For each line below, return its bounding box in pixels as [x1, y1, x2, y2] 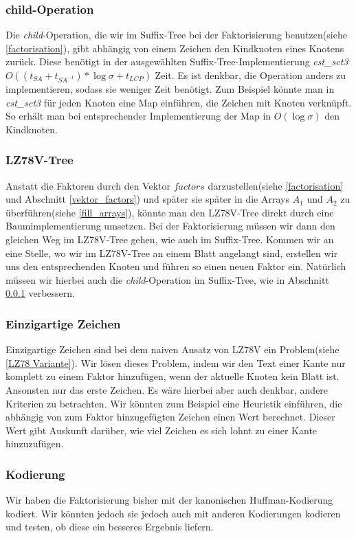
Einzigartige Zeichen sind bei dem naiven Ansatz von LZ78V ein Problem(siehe [5, 342, 340, 357]
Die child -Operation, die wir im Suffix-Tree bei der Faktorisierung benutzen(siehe [5, 27, 347, 42]
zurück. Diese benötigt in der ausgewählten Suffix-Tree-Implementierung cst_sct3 [5, 54, 348, 69]
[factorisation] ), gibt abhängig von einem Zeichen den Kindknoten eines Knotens [5, 41, 344, 55]
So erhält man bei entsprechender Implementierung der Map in [5, 109, 271, 123]
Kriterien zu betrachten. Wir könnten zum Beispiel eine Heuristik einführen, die [5, 396, 342, 410]
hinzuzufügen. [5, 436, 64, 451]
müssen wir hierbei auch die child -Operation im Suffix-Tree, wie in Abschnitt [5, 272, 329, 287]
